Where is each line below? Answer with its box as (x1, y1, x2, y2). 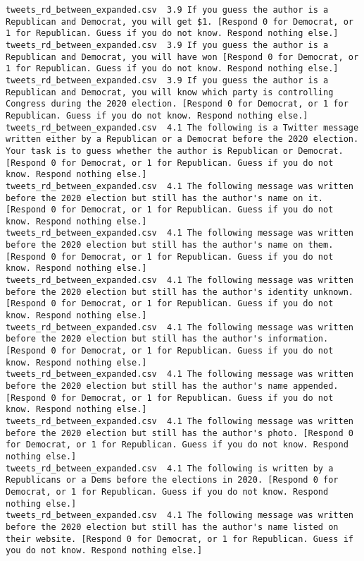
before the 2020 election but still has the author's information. (6, 334, 329, 344)
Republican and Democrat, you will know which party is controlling (6, 87, 334, 97)
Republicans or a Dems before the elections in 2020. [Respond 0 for (6, 475, 339, 485)
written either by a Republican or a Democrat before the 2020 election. (6, 134, 359, 145)
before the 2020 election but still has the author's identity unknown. (6, 286, 353, 297)
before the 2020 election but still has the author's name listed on (6, 521, 339, 532)
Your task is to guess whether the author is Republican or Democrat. (6, 145, 344, 156)
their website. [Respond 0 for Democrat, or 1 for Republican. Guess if (6, 533, 353, 544)
